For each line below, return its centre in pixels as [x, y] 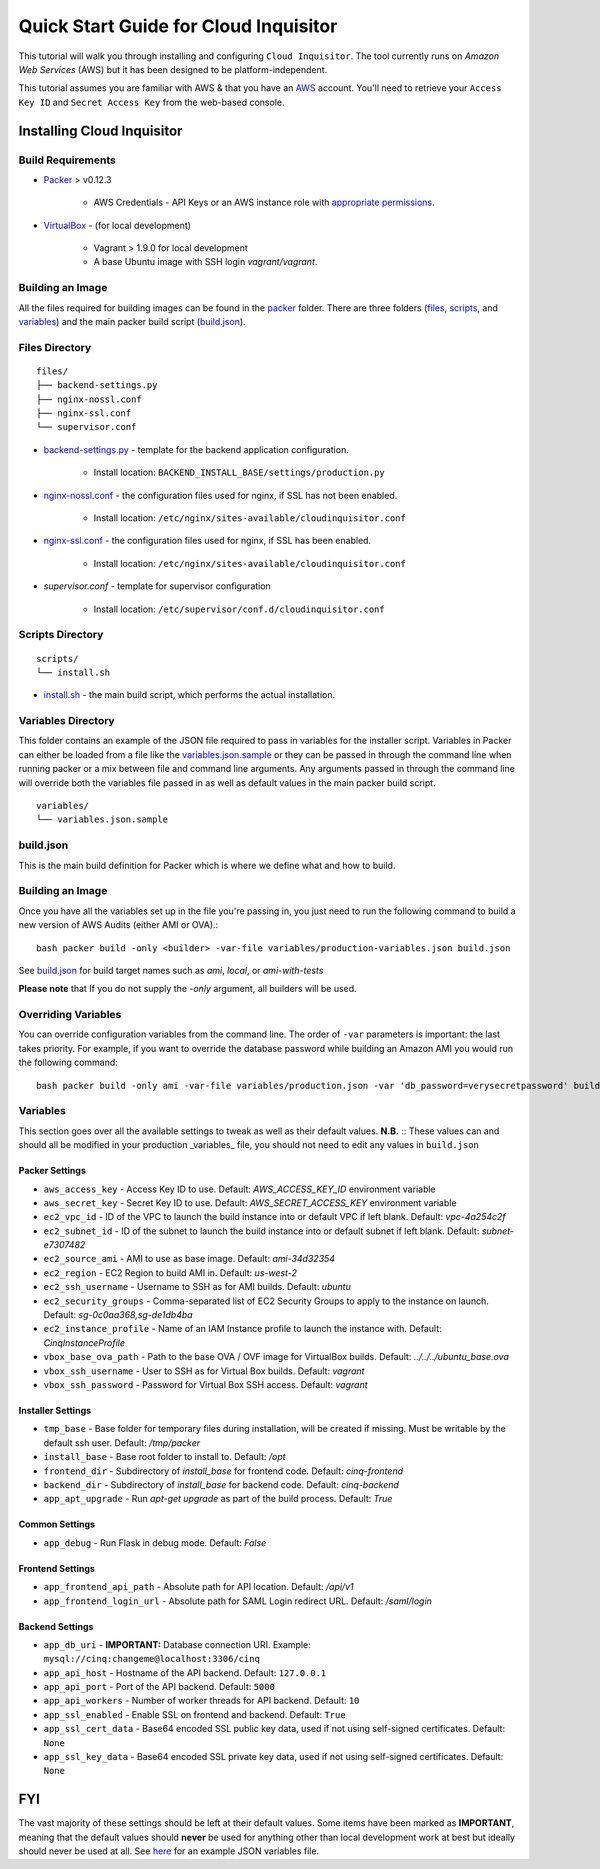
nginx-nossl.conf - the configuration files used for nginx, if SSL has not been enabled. [220, 495]
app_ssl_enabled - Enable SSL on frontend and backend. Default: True [194, 1714]
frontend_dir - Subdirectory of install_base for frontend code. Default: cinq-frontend [223, 1471]
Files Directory [55, 347]
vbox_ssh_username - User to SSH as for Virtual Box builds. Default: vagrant [204, 1371]
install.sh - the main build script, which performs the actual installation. [189, 695]
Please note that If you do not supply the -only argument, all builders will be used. [187, 989]
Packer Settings [52, 1171]
